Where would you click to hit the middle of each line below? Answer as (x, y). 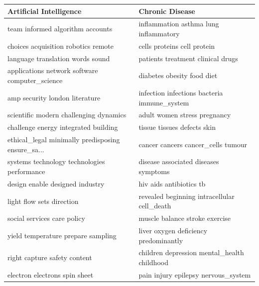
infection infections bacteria (181, 92)
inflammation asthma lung (179, 24)
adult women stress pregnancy (185, 115)
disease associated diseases (179, 161)
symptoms (154, 171)
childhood (153, 262)
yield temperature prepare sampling (62, 235)
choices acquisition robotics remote (61, 46)
